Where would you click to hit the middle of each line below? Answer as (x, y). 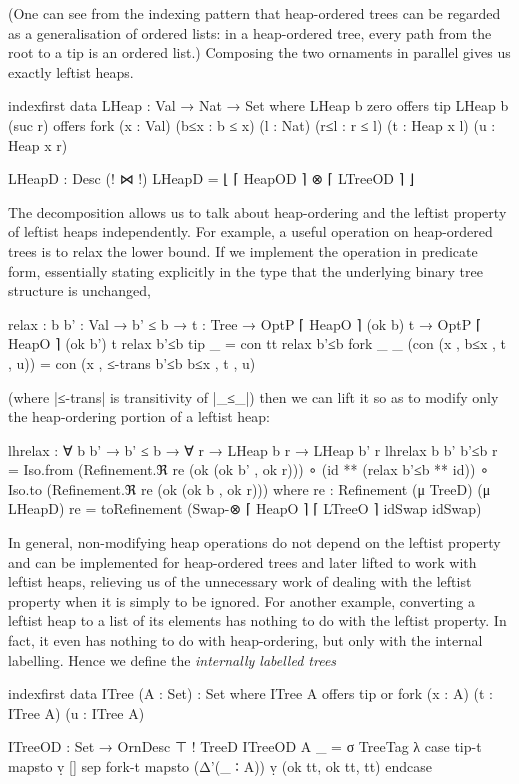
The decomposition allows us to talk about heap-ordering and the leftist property (257, 211)
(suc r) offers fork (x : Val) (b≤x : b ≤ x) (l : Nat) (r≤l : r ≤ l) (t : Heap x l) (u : (252, 124)
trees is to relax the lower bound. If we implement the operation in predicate (243, 250)
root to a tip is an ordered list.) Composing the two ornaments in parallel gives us (259, 52)
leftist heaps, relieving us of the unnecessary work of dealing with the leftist (240, 581)
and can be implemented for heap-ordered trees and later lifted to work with (242, 561)
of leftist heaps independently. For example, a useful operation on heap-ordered (250, 231)
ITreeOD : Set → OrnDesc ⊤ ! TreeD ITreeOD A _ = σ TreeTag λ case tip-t (245, 746)
